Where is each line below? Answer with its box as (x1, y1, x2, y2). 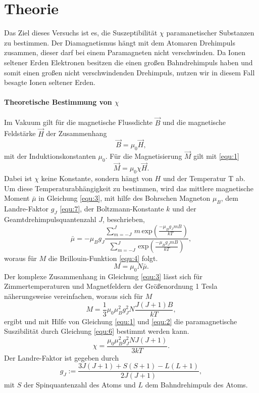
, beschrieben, (102, 213, 145, 224)
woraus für (4, 253, 37, 264)
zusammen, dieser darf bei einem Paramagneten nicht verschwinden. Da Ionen (4, 47, 245, 58)
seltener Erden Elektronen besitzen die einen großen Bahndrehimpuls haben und (4, 57, 253, 67)
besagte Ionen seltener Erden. (4, 77, 95, 88)
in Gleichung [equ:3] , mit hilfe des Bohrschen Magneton (38, 193, 211, 203)
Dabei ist (4, 173, 32, 184)
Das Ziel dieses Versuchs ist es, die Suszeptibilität (4, 27, 158, 38)
